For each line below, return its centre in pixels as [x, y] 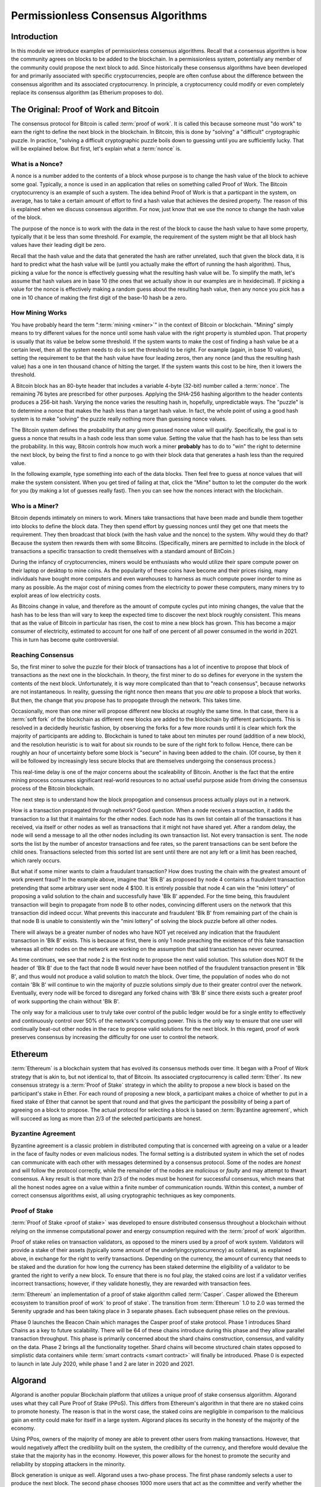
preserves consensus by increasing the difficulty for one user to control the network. [115, 1037]
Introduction [34, 37]
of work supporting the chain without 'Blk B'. [65, 1001]
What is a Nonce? [37, 164]
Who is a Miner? [35, 506]
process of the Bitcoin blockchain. [53, 789]
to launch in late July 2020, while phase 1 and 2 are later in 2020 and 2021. [103, 1364]
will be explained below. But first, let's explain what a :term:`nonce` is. [96, 149]
